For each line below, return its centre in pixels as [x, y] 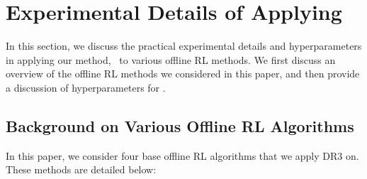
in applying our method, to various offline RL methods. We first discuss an [171, 59]
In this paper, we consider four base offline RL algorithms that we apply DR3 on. [182, 155]
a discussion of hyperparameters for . [86, 87]
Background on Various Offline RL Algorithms [180, 125]
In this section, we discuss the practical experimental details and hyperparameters [184, 46]
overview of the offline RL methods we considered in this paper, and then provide [183, 74]
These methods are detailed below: [81, 169]
